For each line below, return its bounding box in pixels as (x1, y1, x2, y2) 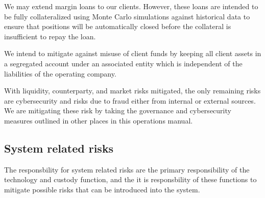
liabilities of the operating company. (4, 68, 116, 79)
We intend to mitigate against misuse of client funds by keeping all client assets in (4, 48, 261, 59)
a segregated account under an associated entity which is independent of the (4, 58, 243, 68)
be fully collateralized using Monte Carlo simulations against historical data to (4, 11, 250, 21)
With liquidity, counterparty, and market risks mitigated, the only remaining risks (4, 85, 261, 96)
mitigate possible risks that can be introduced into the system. (4, 184, 200, 194)
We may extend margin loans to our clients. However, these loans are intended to (4, 1, 258, 11)
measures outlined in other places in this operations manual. (4, 115, 193, 126)
